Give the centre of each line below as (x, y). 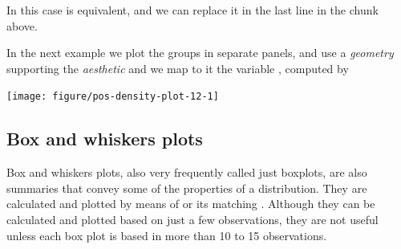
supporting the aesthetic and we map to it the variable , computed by (178, 68)
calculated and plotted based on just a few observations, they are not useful (192, 220)
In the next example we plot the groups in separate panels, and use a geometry (200, 53)
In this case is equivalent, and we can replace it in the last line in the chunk (192, 10)
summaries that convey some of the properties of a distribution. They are (187, 188)
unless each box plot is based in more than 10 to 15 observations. (167, 235)
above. (22, 25)
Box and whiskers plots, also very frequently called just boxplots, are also (187, 172)
